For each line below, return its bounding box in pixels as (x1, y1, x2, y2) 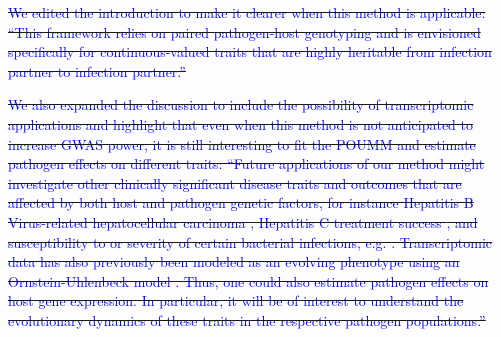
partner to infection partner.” (8, 60, 186, 81)
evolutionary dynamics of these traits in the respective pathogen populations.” (8, 309, 486, 330)
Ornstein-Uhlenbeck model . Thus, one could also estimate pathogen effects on (8, 270, 489, 291)
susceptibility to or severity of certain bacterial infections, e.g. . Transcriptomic (8, 231, 493, 252)
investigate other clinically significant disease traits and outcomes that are (8, 172, 462, 193)
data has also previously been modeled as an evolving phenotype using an (8, 251, 460, 272)
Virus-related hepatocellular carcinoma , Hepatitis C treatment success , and (8, 211, 478, 232)
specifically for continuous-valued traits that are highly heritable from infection (8, 41, 492, 62)
